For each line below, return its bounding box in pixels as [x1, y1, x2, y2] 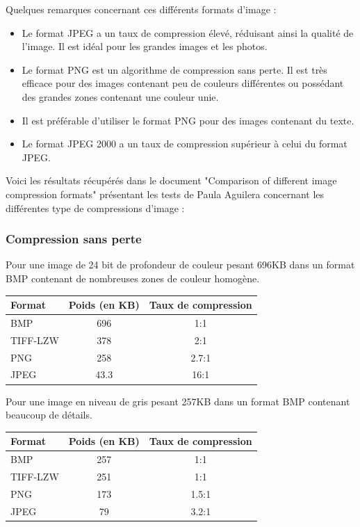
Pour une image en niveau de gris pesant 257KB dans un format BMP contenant [6, 394, 350, 408]
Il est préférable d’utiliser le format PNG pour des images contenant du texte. [22, 113, 354, 127]
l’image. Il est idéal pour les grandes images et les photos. [22, 39, 268, 54]
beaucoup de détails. [6, 407, 92, 422]
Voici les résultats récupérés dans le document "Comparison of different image [6, 173, 337, 188]
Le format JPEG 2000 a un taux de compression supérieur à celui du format [22, 136, 347, 151]
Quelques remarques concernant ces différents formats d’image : [6, 2, 277, 16]
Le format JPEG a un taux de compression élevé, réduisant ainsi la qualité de [22, 25, 354, 40]
